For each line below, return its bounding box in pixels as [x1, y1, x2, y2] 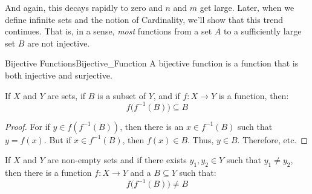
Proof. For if [5, 120, 50, 132]
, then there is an [120, 120, 184, 132]
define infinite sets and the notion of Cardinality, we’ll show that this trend [5, 13, 284, 25]
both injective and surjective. [5, 68, 112, 81]
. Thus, [187, 133, 214, 146]
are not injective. [27, 36, 90, 49]
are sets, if [47, 89, 86, 102]
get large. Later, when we [200, 1, 294, 13]
